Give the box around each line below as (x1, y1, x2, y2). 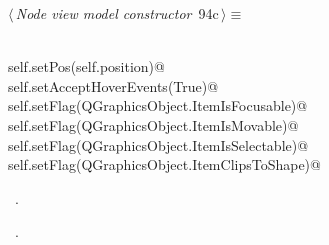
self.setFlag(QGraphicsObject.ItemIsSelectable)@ (8, 134, 309, 155)
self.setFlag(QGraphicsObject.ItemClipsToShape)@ (8, 154, 321, 175)
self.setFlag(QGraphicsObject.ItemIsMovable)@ (8, 114, 299, 135)
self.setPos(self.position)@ (8, 56, 165, 77)
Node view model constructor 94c (15, 3, 219, 23)
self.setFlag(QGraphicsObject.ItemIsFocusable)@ (8, 95, 308, 116)
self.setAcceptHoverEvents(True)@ (8, 75, 219, 96)
